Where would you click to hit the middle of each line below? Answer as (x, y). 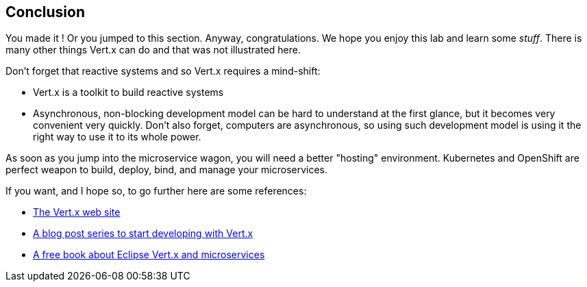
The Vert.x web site (77, 212)
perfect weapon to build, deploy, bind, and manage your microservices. (167, 170)
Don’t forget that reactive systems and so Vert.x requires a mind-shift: (163, 71)
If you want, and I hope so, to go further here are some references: (156, 191)
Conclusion (46, 12)
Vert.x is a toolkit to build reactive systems (128, 92)
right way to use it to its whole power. (117, 137)
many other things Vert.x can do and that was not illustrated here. (153, 50)
